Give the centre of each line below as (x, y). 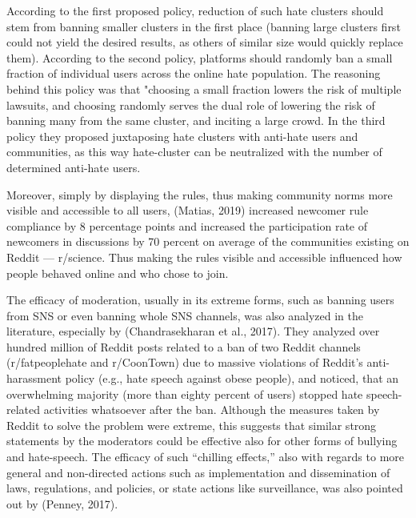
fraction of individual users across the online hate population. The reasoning (194, 73)
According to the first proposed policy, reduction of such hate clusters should (195, 10)
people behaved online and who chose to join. (118, 273)
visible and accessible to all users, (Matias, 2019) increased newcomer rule (188, 210)
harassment (34, 378)
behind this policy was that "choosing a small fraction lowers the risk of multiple (204, 88)
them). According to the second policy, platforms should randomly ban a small (200, 57)
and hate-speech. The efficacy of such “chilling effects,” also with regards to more (206, 457)
